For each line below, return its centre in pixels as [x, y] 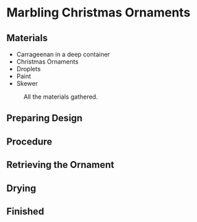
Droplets [28, 69]
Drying [21, 188]
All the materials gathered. [61, 97]
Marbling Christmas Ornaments [98, 13]
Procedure [30, 141]
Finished [25, 211]
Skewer [27, 83]
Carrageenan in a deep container [63, 54]
